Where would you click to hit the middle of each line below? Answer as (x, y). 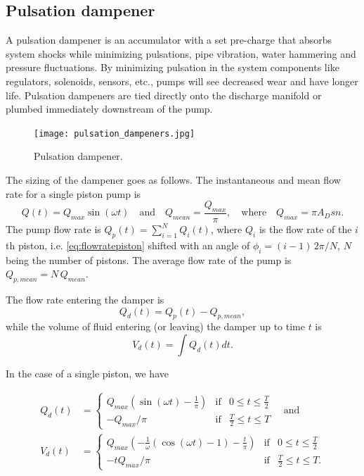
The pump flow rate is (53, 229)
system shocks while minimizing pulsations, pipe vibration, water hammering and (181, 53)
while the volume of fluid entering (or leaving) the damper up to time (155, 326)
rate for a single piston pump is (73, 193)
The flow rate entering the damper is (85, 300)
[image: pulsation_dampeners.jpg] (115, 133)
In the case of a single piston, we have (87, 373)
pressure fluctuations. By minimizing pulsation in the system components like (173, 67)
